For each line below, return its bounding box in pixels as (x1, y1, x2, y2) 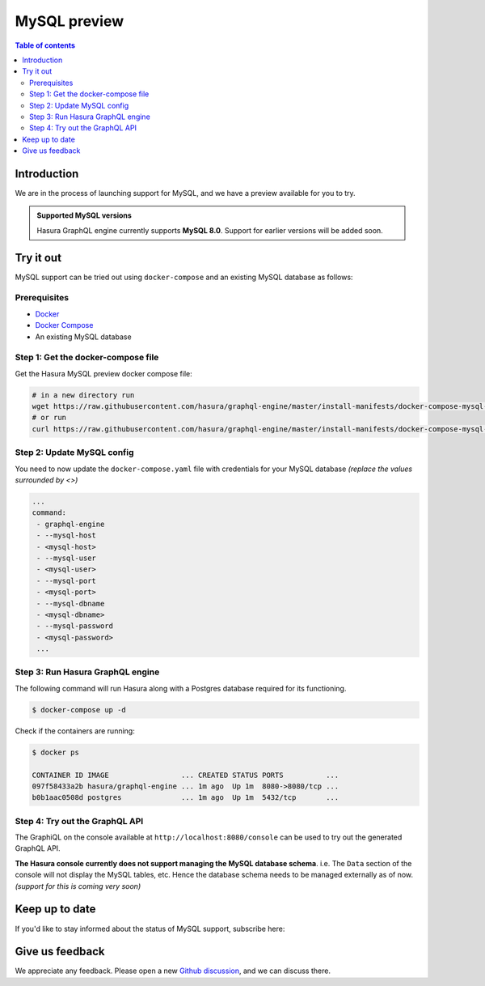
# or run (32, 413, 67, 423)
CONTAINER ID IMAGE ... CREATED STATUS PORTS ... (32, 770, 339, 780)
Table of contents (15, 40, 76, 50)
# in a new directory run (32, 390, 135, 400)
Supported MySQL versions (36, 210, 133, 220)
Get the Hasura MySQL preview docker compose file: (15, 368, 193, 378)
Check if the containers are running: (15, 725, 135, 736)
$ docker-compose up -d (32, 705, 127, 714)
